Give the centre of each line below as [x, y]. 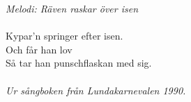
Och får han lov [39, 49]
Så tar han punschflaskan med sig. [79, 63]
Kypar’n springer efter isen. [64, 36]
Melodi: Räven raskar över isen [72, 8]
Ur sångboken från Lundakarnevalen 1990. [96, 90]
